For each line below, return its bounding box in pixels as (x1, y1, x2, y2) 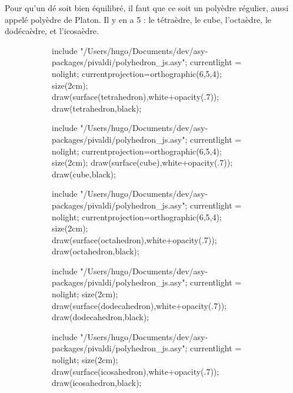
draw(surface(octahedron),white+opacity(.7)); (52, 233, 217, 246)
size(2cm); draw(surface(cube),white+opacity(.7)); (52, 156, 233, 169)
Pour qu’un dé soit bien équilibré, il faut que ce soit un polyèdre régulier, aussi (5, 2, 289, 14)
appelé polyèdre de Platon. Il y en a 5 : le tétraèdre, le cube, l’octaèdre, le (5, 13, 271, 25)
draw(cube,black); (52, 167, 116, 180)
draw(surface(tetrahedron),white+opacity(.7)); (52, 90, 219, 103)
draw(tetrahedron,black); (52, 102, 142, 114)
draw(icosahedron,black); (52, 377, 142, 389)
